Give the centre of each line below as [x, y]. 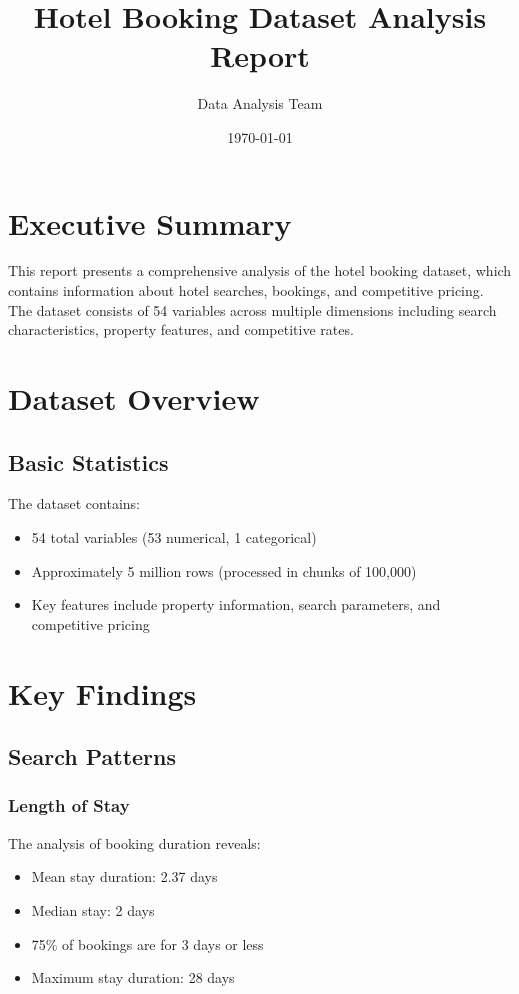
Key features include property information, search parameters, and [236, 604]
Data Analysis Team [260, 103]
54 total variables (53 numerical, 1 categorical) [174, 536]
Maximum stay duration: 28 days [133, 977]
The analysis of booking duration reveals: [134, 842]
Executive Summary [150, 222]
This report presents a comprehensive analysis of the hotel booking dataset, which [260, 270]
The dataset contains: [74, 503]
